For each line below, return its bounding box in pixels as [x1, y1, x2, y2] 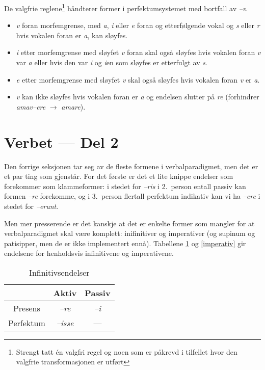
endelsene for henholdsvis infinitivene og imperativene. [4, 248, 174, 258]
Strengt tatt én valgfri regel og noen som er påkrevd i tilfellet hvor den [16, 346, 237, 357]
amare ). [61, 101, 86, 112]
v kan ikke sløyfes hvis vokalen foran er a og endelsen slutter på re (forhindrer [16, 91, 259, 102]
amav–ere [16, 101, 46, 112]
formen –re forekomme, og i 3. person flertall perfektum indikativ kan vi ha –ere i [4, 191, 260, 201]
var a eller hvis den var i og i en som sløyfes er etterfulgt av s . [16, 57, 207, 68]
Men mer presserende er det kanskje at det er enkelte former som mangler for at [4, 218, 255, 228]
